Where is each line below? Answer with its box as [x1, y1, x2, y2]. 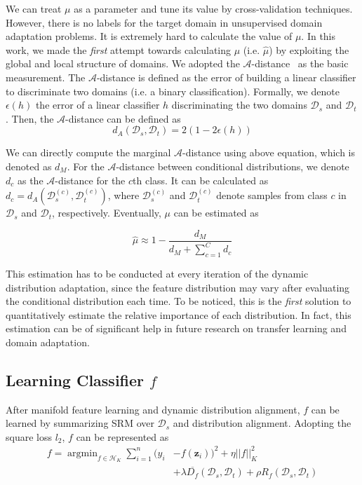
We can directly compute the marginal [6, 145, 171, 160]
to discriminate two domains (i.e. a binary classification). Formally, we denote [6, 83, 340, 98]
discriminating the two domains [171, 97, 307, 112]
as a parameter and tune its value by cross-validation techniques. [74, 1, 353, 15]
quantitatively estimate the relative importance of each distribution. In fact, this [6, 307, 351, 322]
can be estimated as [173, 205, 259, 220]
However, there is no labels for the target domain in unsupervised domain [6, 15, 323, 29]
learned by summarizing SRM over [6, 416, 154, 430]
